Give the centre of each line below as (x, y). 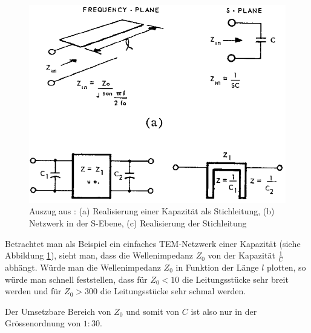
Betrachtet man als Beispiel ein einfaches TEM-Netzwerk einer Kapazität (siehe (153, 243)
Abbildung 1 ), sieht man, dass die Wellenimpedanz (99, 255)
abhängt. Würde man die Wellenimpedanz (83, 267)
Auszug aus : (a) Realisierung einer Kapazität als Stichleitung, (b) (152, 211)
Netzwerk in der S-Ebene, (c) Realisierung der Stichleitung (138, 223)
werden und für (33, 291)
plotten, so (286, 267)
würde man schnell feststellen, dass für (76, 279)
